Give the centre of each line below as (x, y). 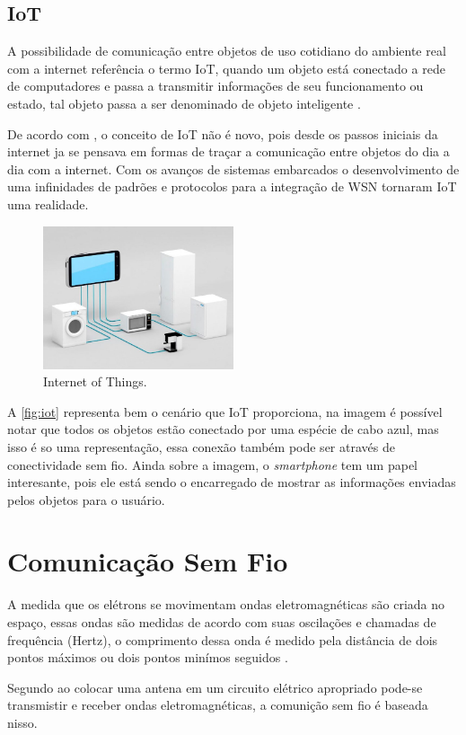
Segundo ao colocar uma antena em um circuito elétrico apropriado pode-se (215, 687)
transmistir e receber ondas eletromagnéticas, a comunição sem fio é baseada (218, 705)
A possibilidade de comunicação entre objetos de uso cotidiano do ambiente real (227, 51)
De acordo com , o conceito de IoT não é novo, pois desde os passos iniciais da (223, 133)
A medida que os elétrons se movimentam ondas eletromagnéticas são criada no (226, 604)
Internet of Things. (95, 381)
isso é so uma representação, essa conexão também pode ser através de (201, 446)
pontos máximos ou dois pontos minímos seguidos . (148, 657)
